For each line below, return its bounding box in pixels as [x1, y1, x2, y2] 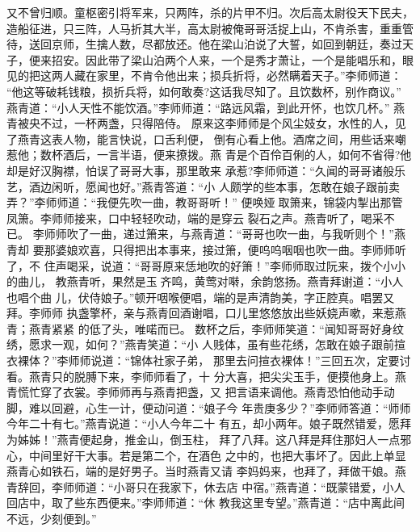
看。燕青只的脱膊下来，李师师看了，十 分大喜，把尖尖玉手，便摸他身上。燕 [6, 367, 406, 384]
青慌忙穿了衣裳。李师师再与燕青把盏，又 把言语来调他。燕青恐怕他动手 [6, 383, 384, 400]
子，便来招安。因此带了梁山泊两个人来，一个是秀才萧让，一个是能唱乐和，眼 [6, 51, 414, 68]
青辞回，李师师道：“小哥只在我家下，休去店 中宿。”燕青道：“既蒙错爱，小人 [6, 478, 405, 495]
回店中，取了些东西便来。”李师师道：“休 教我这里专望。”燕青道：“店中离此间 [6, 494, 405, 511]
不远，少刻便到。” [6, 510, 97, 526]
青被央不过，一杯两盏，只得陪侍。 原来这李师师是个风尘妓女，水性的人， [6, 115, 395, 132]
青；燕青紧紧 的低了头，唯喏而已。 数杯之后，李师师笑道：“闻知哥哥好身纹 [6, 320, 404, 337]
